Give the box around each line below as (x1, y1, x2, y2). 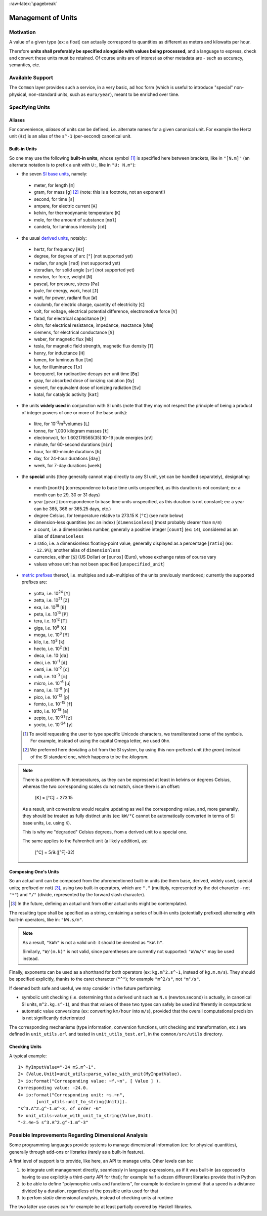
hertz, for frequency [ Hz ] (34, 246, 85, 252)
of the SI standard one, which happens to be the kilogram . (30, 754, 149, 760)
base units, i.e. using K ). (22, 820, 71, 825)
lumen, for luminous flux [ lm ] (34, 357, 93, 363)
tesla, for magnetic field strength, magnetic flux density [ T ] (34, 343, 154, 349)
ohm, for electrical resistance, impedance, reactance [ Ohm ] (34, 322, 154, 328)
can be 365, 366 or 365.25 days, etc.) (34, 506, 111, 512)
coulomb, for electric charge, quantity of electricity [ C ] (34, 302, 145, 307)
